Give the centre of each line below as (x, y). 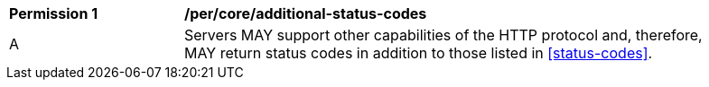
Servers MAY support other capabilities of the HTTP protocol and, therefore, (443, 35)
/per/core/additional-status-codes (306, 13)
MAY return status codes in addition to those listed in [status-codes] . (419, 53)
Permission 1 (54, 13)
